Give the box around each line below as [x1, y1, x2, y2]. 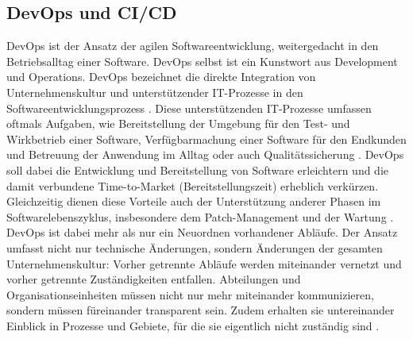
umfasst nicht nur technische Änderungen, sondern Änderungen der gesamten [6, 239, 383, 256]
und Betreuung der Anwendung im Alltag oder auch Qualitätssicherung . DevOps [6, 146, 404, 163]
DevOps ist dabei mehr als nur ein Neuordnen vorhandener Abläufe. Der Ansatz [6, 224, 398, 241]
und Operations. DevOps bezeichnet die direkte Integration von [6, 68, 316, 85]
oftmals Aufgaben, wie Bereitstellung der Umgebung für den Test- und [6, 115, 350, 132]
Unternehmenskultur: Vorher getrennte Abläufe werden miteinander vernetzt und [6, 255, 402, 272]
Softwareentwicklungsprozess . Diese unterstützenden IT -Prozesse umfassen [6, 99, 372, 116]
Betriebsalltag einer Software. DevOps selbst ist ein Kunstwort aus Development [6, 52, 398, 69]
